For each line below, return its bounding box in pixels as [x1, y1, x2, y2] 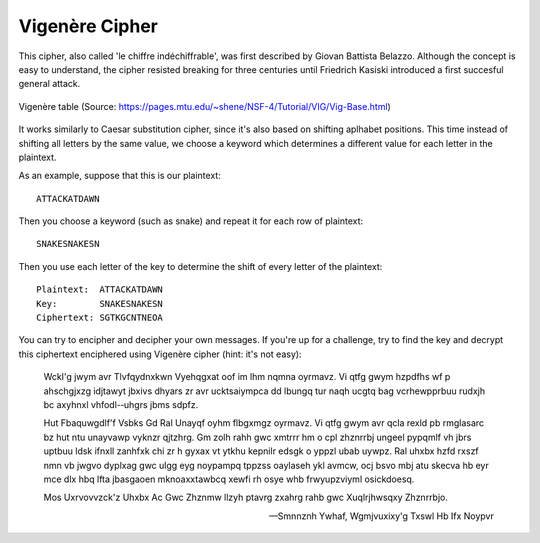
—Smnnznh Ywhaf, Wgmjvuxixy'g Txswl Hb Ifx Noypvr [268, 510, 494, 522]
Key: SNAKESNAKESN [36, 298, 164, 309]
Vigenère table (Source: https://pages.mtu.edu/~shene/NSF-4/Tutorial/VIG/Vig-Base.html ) [18, 100, 392, 112]
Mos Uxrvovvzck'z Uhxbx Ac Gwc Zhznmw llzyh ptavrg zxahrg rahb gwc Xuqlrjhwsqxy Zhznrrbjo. [43, 491, 449, 504]
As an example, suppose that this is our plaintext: [18, 170, 222, 182]
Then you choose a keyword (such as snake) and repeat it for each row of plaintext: [18, 215, 364, 227]
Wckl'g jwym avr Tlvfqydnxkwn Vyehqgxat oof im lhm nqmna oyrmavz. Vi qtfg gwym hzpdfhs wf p [43, 371, 451, 383]
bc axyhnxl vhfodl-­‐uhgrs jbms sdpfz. [43, 398, 199, 410]
